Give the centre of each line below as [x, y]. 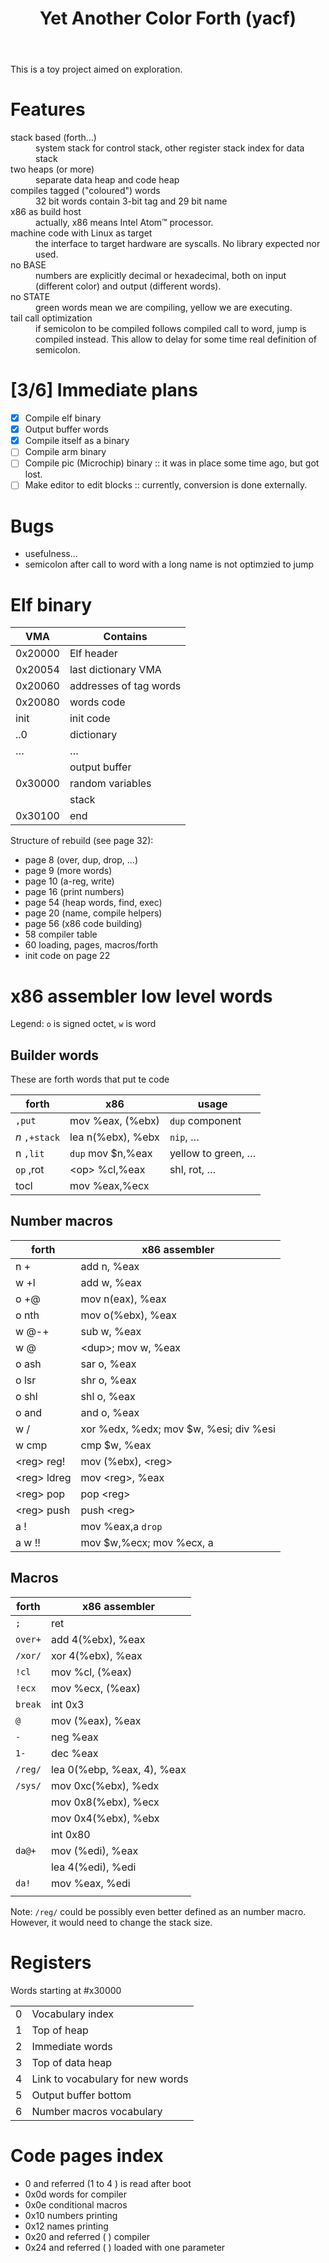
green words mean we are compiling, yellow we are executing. [164, 308]
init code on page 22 [67, 956]
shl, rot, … [193, 1170]
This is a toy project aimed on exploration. [96, 69]
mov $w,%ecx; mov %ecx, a [147, 1542]
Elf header [93, 654]
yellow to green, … [213, 1154]
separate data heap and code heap [107, 180]
